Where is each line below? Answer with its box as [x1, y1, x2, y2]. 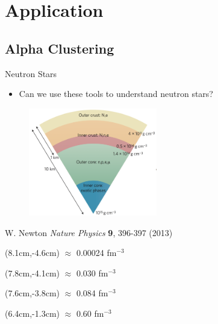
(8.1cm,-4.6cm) [5, 246, 60, 259]
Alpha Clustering [5, 39, 114, 57]
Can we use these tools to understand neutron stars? [19, 87, 213, 100]
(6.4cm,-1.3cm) [5, 307, 60, 319]
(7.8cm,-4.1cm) [5, 266, 60, 279]
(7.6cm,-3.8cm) [5, 287, 60, 299]
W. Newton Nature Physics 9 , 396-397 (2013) [5, 226, 173, 238]
